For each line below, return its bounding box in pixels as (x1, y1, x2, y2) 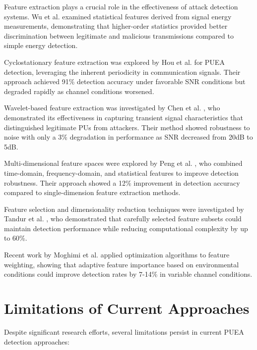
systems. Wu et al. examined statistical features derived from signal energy (4, 11, 232, 21)
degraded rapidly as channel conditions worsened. (4, 86, 154, 96)
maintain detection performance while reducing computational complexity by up (4, 223, 248, 233)
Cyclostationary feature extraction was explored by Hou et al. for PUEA (4, 56, 225, 67)
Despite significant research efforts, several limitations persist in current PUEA (4, 326, 244, 337)
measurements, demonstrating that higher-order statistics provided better (4, 21, 228, 31)
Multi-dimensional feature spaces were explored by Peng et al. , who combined (4, 158, 243, 168)
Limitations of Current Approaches (4, 298, 250, 318)
